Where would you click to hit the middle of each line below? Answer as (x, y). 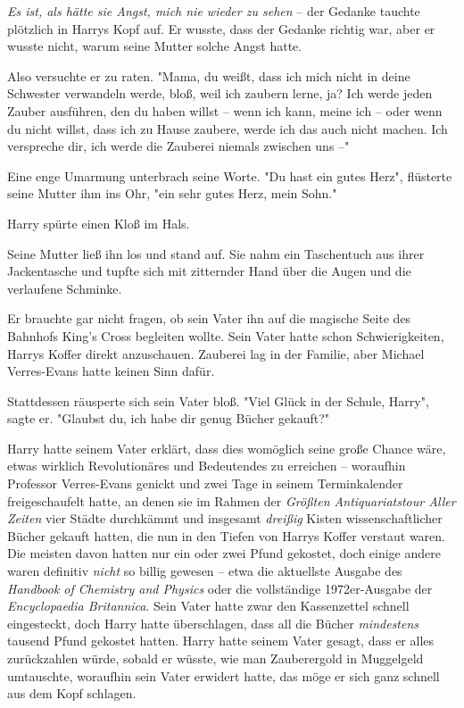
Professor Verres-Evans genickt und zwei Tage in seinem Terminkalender (205, 483)
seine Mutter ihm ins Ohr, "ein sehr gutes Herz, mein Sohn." (172, 193)
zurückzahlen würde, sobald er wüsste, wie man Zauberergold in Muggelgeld (215, 658)
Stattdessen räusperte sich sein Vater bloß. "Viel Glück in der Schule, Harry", (218, 400)
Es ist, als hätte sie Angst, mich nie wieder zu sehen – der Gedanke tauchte (214, 11)
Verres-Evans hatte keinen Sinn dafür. (111, 371)
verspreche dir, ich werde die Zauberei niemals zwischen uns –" (178, 146)
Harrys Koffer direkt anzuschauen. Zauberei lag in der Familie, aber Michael (216, 353)
